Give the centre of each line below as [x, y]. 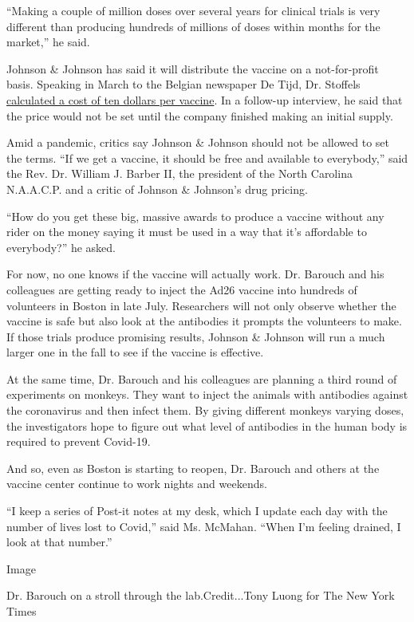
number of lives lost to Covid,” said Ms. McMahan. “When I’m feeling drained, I [204, 526]
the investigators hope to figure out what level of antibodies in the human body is [207, 425]
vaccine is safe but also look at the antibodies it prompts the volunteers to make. [204, 321]
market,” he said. [48, 42]
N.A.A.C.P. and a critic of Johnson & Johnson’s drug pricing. [157, 189]
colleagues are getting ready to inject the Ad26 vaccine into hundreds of [182, 289]
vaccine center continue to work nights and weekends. [137, 484]
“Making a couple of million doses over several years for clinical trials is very [193, 10]
